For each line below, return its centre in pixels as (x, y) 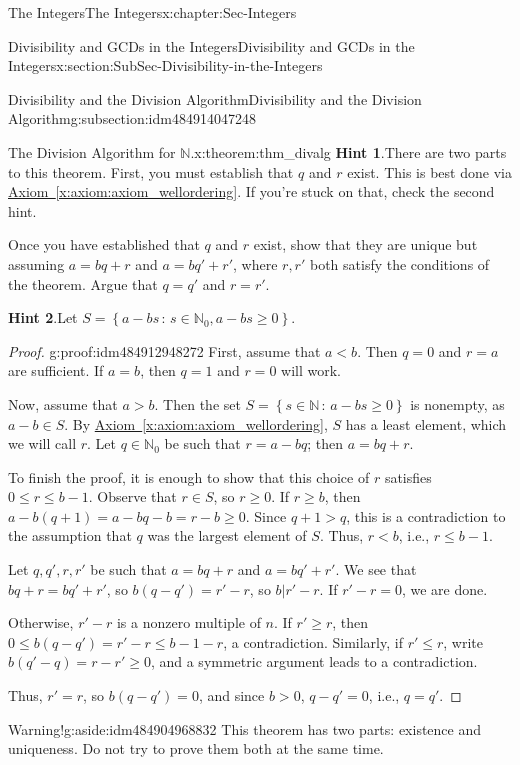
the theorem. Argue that (83, 283)
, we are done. (444, 588)
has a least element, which (426, 423)
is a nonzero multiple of (188, 622)
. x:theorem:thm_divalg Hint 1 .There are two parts (348, 151)
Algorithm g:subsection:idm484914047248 (132, 118)
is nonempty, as (457, 403)
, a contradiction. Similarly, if (313, 641)
